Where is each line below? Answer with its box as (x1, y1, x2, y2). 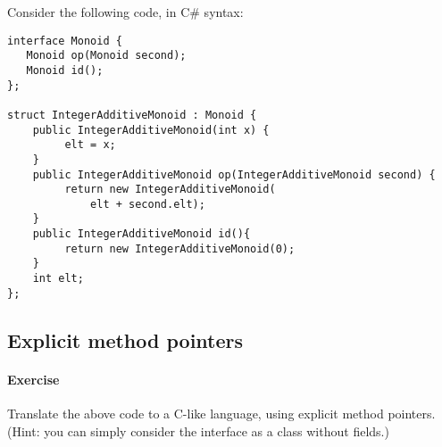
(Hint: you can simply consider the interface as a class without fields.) (7, 421, 389, 440)
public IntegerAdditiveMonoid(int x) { (32, 123, 270, 137)
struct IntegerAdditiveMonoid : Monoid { (7, 108, 257, 121)
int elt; (32, 272, 84, 286)
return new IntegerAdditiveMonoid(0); (64, 242, 296, 255)
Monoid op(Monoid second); (26, 49, 187, 62)
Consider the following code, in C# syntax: (7, 3, 244, 21)
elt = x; (64, 138, 116, 152)
